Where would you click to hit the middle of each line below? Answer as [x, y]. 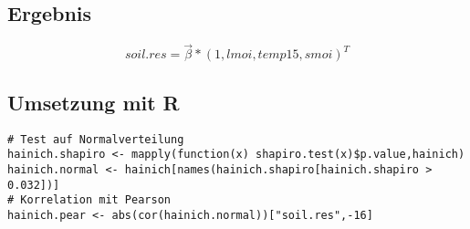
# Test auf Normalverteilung [96, 139]
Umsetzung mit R [94, 102]
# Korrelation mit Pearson [89, 200]
